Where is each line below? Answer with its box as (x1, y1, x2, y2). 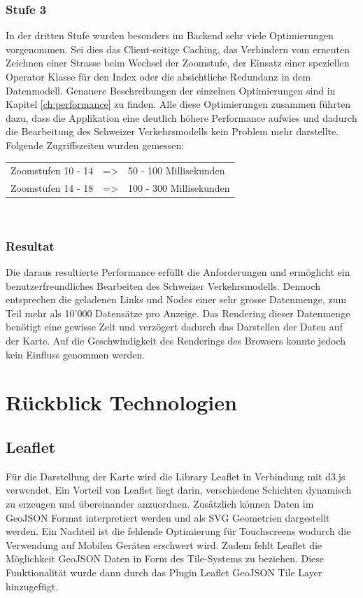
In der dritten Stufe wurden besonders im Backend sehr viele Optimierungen (6, 28, 334, 43)
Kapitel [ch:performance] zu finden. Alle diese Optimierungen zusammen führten (6, 97, 351, 111)
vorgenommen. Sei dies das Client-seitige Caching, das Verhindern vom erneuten (6, 41, 350, 56)
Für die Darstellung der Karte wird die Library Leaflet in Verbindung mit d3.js (6, 468, 346, 483)
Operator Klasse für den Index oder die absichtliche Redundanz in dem (6, 69, 311, 83)
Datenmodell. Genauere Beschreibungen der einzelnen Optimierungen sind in (6, 83, 336, 97)
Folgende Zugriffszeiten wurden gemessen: (6, 137, 185, 152)
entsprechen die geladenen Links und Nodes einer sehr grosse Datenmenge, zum (6, 292, 347, 307)
